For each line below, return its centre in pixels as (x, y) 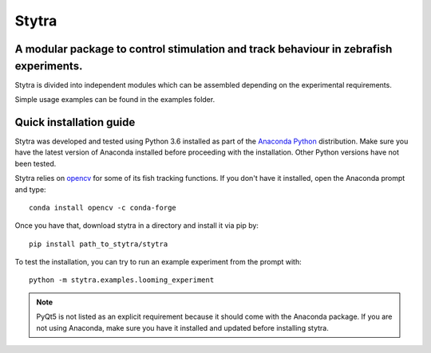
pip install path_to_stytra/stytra (99, 244)
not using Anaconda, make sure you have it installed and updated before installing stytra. (182, 328)
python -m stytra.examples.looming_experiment (122, 280)
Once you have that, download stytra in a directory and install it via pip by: (137, 226)
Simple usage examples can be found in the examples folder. (115, 100)
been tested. (36, 163)
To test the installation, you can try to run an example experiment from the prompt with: (158, 262)
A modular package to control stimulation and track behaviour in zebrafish (204, 49)
